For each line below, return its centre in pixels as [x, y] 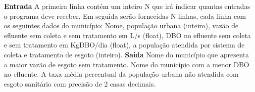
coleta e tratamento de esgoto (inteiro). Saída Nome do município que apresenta [127, 54]
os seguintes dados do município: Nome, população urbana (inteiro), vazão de [121, 25]
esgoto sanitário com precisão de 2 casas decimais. [80, 83]
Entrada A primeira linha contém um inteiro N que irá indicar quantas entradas [127, 6]
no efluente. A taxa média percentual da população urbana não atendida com [121, 74]
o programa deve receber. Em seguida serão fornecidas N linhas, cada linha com [125, 16]
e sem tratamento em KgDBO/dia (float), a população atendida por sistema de [124, 45]
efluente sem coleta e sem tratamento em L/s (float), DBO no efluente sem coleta [127, 35]
